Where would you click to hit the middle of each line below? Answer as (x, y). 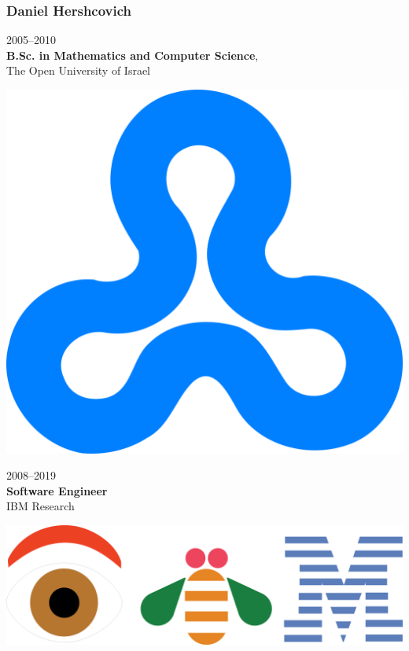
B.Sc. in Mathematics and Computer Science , (133, 55)
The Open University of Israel (79, 70)
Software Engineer (57, 490)
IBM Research (41, 506)
